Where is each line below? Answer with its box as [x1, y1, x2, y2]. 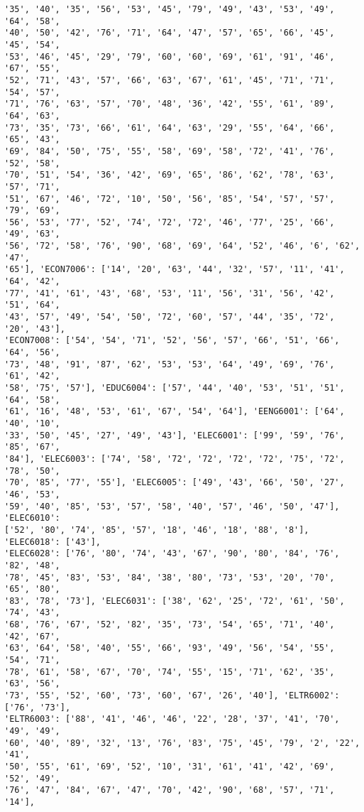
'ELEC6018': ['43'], [4, 536, 101, 547]
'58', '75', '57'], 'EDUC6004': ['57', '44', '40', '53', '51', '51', [4, 383, 345, 393]
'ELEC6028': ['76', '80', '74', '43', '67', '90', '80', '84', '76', [4, 548, 340, 559]
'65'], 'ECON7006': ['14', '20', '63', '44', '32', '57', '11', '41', [4, 264, 345, 275]
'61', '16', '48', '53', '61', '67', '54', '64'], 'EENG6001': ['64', [4, 406, 345, 417]
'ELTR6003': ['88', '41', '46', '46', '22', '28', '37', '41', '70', [4, 714, 340, 725]
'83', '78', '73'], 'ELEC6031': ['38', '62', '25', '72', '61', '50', [4, 595, 345, 606]
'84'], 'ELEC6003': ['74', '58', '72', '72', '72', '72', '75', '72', [4, 453, 345, 464]
